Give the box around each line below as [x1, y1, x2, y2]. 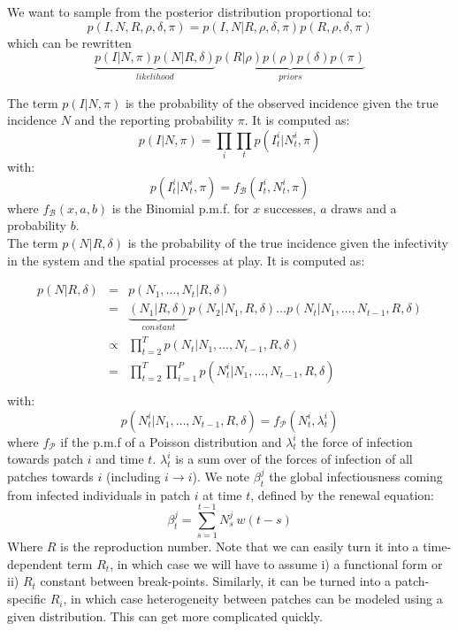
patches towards [7, 466, 94, 485]
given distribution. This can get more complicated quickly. [7, 606, 323, 625]
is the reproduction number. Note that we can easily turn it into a [60, 537, 419, 556]
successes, [263, 198, 317, 217]
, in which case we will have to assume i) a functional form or [110, 554, 443, 573]
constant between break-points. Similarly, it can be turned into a [40, 572, 392, 590]
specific [7, 589, 47, 608]
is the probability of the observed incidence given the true [125, 93, 439, 112]
